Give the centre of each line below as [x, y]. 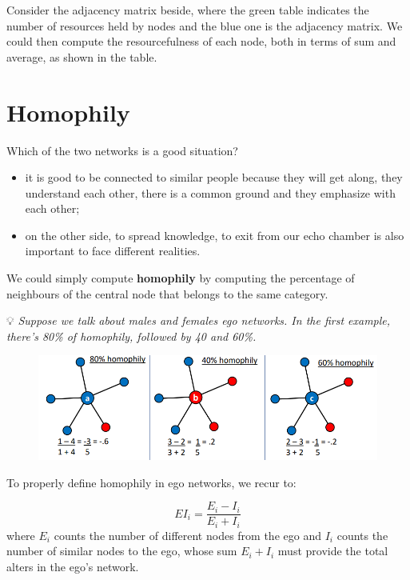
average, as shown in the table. [82, 56]
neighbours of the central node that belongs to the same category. [167, 293]
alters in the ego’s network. [73, 566]
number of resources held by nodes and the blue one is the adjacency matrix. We [205, 25]
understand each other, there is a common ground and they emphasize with [210, 192]
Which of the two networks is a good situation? [122, 150]
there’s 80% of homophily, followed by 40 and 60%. [131, 336]
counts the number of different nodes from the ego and [187, 535]
